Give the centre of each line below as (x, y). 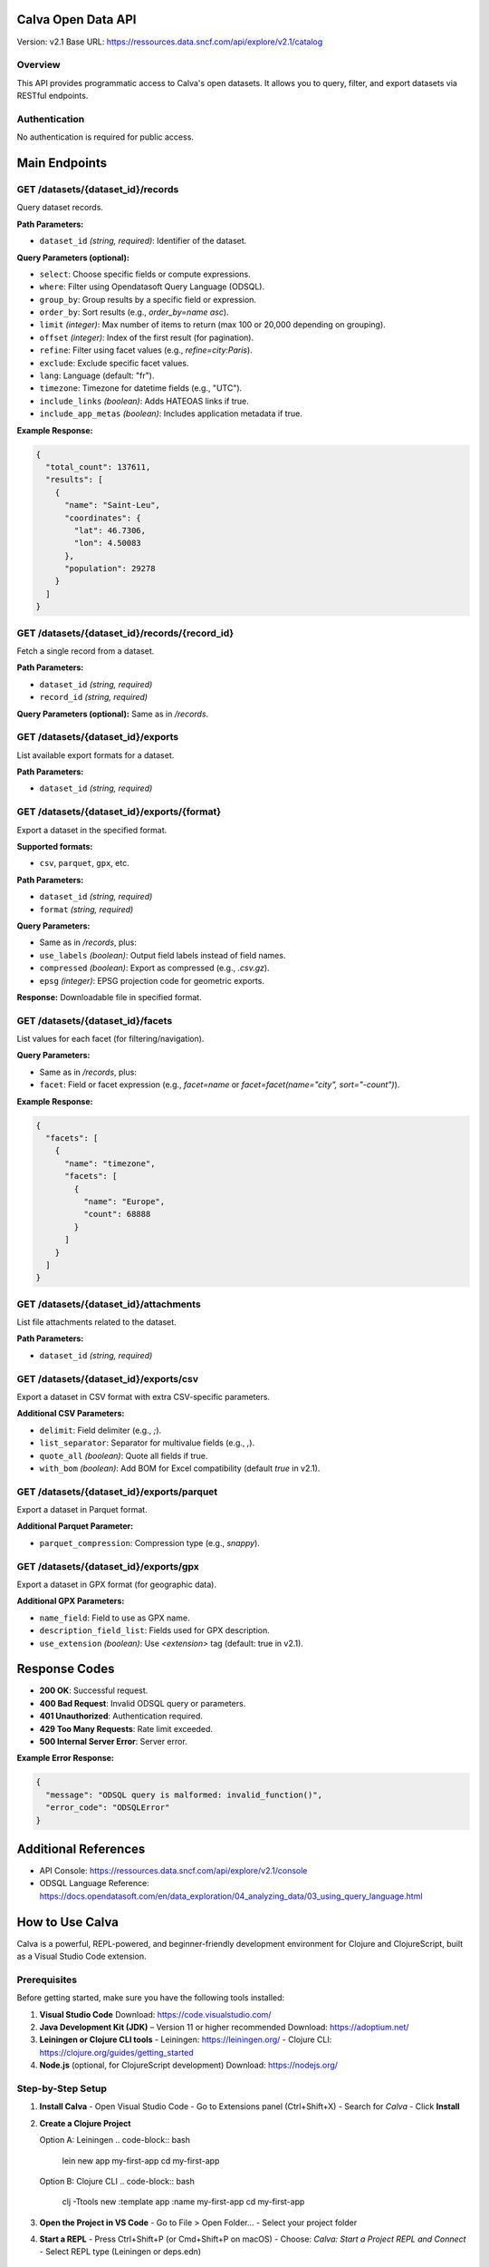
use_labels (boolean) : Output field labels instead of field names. (163, 955)
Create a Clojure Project (85, 2123)
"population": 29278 (110, 569)
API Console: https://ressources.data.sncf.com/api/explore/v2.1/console (173, 1871)
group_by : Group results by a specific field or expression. (148, 299)
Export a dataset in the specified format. (92, 830)
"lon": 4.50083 (108, 543)
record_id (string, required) (94, 697)
